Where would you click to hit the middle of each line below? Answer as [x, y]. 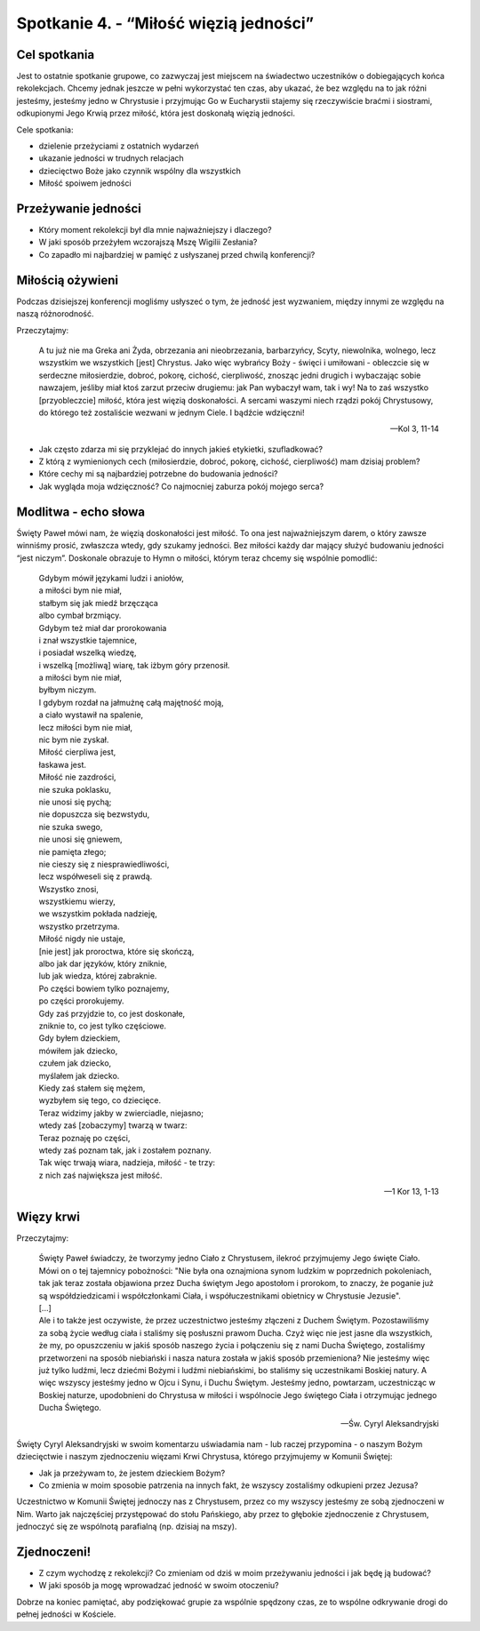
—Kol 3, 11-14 [414, 429]
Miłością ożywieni [68, 280]
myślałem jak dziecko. [79, 1075]
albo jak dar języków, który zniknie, [103, 963]
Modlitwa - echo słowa [81, 512]
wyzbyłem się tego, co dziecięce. [100, 1100]
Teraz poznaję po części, [84, 1138]
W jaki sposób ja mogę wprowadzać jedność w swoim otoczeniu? [159, 1586]
